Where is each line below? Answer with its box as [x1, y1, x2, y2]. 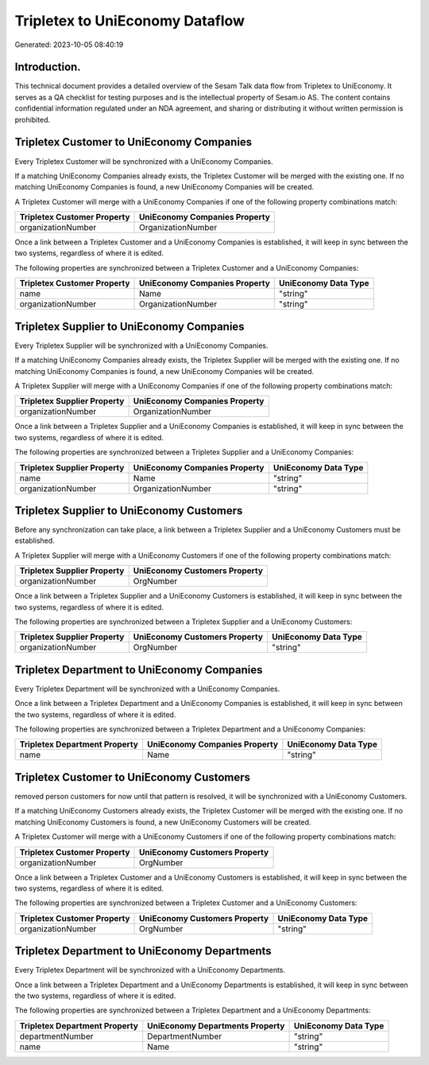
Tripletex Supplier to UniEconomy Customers [14, 504, 243, 517]
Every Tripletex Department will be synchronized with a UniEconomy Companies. [14, 684, 280, 693]
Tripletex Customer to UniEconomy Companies [14, 135, 253, 149]
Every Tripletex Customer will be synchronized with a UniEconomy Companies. [14, 156, 273, 166]
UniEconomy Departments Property [147, 1020, 285, 1031]
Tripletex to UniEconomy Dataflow [14, 12, 245, 29]
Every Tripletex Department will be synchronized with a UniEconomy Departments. [14, 966, 286, 975]
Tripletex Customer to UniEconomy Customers [14, 770, 250, 784]
